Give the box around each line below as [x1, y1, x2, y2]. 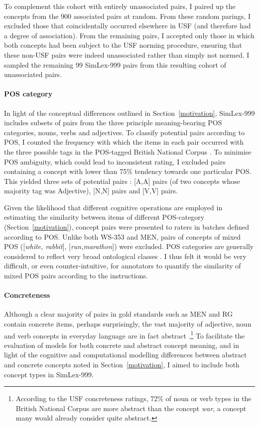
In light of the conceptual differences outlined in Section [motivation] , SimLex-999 [4, 107, 255, 118]
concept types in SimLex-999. [4, 369, 94, 379]
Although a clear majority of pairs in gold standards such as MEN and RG [4, 309, 233, 319]
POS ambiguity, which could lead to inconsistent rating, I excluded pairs [4, 156, 226, 167]
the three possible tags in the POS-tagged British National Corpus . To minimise [4, 146, 252, 157]
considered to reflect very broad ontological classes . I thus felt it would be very [4, 251, 247, 261]
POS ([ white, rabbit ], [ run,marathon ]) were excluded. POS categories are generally [4, 241, 254, 252]
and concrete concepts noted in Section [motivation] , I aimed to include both [4, 359, 240, 370]
